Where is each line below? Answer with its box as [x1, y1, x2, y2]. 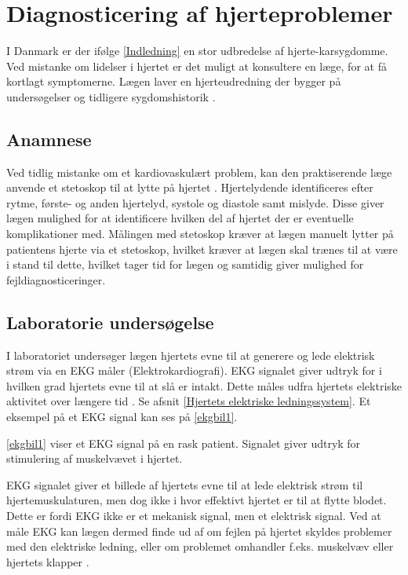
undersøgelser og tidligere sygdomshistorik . [6, 88, 216, 104]
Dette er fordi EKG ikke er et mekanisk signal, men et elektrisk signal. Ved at [6, 507, 381, 523]
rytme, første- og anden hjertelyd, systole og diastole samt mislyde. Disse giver [6, 194, 384, 211]
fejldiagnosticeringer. [6, 271, 106, 287]
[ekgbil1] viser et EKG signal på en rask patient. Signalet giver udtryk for [6, 434, 361, 451]
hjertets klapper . [6, 553, 89, 570]
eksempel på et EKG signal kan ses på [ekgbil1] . [6, 408, 238, 425]
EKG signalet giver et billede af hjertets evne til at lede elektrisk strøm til [6, 476, 363, 493]
